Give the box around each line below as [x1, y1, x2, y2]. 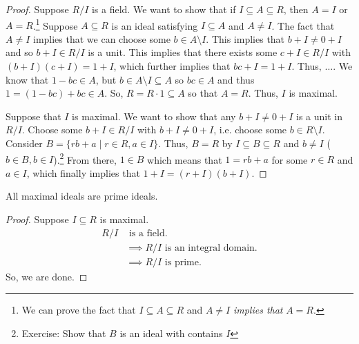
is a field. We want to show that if [91, 2, 236, 16]
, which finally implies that [26, 165, 140, 180]
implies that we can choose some [32, 31, 171, 46]
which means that [147, 152, 222, 166]
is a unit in [296, 108, 343, 123]
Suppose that [6, 108, 61, 123]
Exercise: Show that [21, 325, 106, 340]
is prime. [164, 257, 202, 267]
